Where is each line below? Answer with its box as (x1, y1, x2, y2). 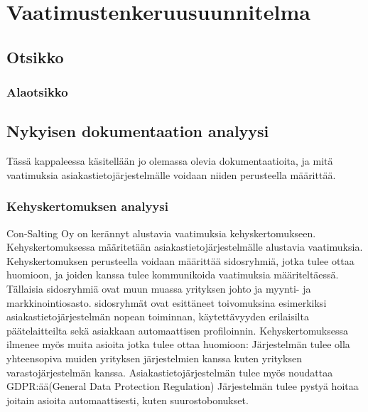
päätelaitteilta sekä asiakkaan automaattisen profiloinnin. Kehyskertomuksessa (6, 322, 348, 337)
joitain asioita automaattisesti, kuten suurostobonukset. (6, 392, 249, 407)
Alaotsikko (6, 83, 68, 101)
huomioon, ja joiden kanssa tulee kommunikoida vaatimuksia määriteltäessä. (6, 267, 339, 282)
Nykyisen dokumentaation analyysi (6, 120, 269, 142)
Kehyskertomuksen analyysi (6, 197, 168, 215)
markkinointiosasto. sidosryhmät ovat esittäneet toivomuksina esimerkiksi (6, 295, 327, 310)
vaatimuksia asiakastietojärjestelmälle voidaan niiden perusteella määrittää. (6, 167, 336, 182)
